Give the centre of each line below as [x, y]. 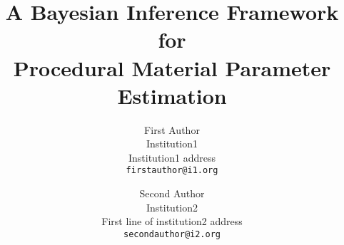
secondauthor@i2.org [172, 234]
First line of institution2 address [172, 221]
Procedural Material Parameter [172, 67]
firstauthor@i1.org [172, 171]
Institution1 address [172, 157]
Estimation [172, 95]
